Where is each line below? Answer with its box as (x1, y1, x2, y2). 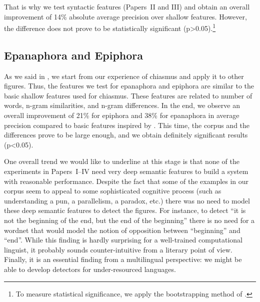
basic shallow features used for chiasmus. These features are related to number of (4, 90, 252, 100)
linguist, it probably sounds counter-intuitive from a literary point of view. (4, 244, 232, 254)
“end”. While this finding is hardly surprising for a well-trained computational (4, 234, 242, 245)
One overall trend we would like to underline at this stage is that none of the (4, 156, 239, 166)
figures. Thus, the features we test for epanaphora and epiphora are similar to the (4, 80, 254, 91)
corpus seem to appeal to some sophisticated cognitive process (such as (4, 185, 221, 196)
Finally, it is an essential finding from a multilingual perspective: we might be (4, 254, 242, 264)
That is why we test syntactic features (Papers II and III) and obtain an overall (4, 1, 250, 11)
